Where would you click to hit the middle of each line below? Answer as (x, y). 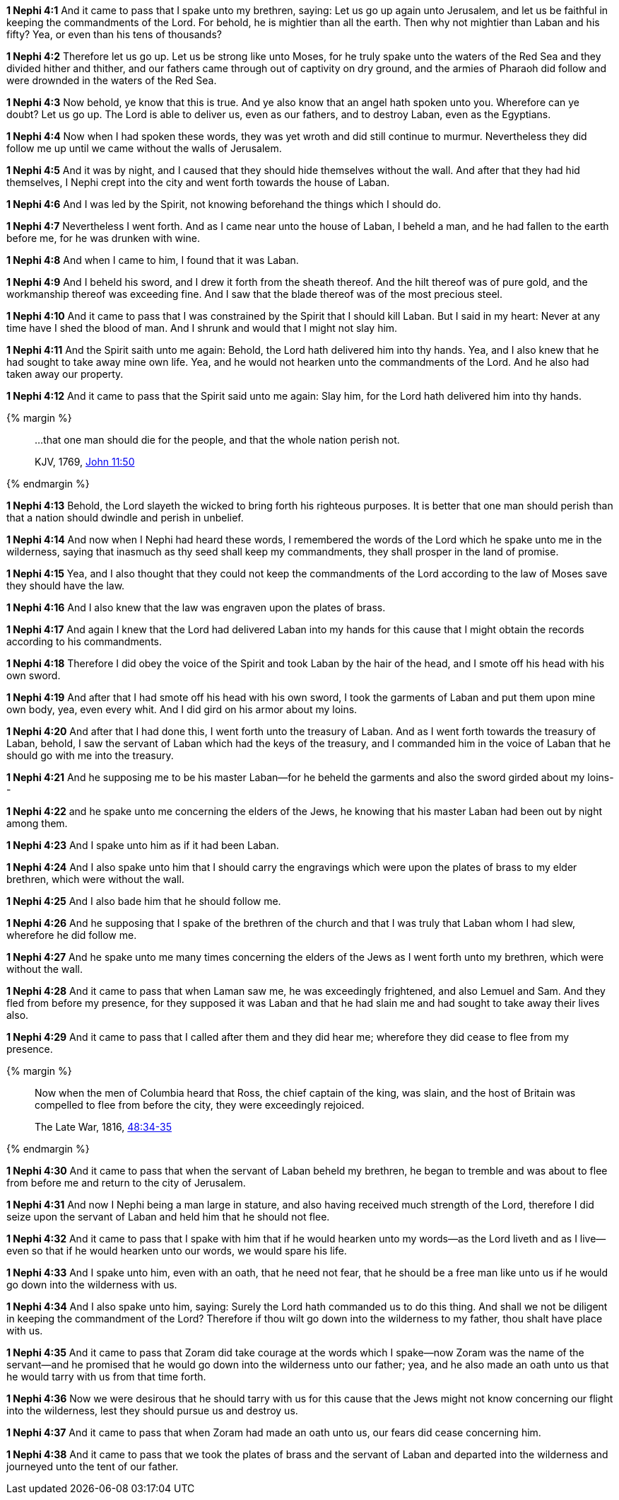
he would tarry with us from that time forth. (106, 1377)
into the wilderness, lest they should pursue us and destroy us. (152, 1410)
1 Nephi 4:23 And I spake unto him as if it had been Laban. (143, 845)
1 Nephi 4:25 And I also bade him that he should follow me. (144, 901)
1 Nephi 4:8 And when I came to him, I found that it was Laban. (153, 260)
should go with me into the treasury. (90, 755)
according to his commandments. (84, 641)
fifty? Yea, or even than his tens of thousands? (114, 34)
